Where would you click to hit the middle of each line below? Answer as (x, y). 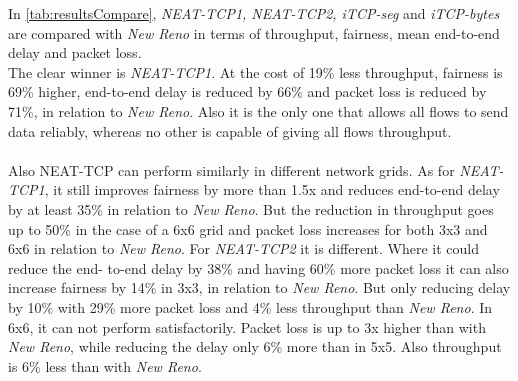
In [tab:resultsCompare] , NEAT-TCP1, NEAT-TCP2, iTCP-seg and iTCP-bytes (254, 13)
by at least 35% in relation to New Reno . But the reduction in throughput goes (251, 208)
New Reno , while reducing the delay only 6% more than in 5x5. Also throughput (255, 346)
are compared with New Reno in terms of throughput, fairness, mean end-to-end (254, 32)
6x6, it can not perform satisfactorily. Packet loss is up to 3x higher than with (247, 326)
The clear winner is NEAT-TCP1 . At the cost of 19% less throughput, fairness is (255, 71)
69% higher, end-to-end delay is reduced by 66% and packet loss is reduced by (247, 91)
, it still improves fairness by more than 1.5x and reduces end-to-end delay (272, 189)
